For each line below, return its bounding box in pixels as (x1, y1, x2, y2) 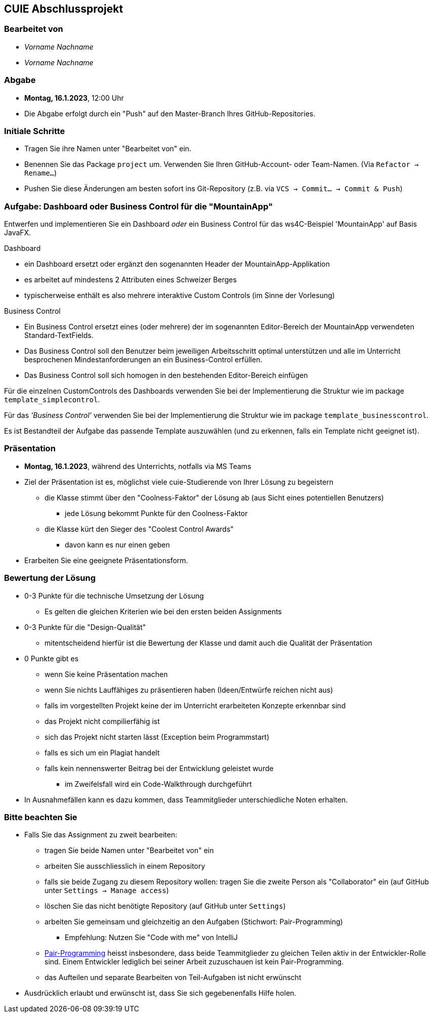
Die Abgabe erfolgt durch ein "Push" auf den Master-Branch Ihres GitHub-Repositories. (24, 109, 316, 118)
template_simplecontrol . (4, 395, 100, 404)
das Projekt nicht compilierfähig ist (45, 716, 160, 726)
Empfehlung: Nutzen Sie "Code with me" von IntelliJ (65, 933, 238, 942)
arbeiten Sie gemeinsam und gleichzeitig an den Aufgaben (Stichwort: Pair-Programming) (45, 917, 343, 926)
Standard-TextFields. (24, 331, 94, 340)
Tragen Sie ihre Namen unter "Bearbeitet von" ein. (24, 144, 192, 153)
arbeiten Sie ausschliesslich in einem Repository (45, 862, 205, 871)
